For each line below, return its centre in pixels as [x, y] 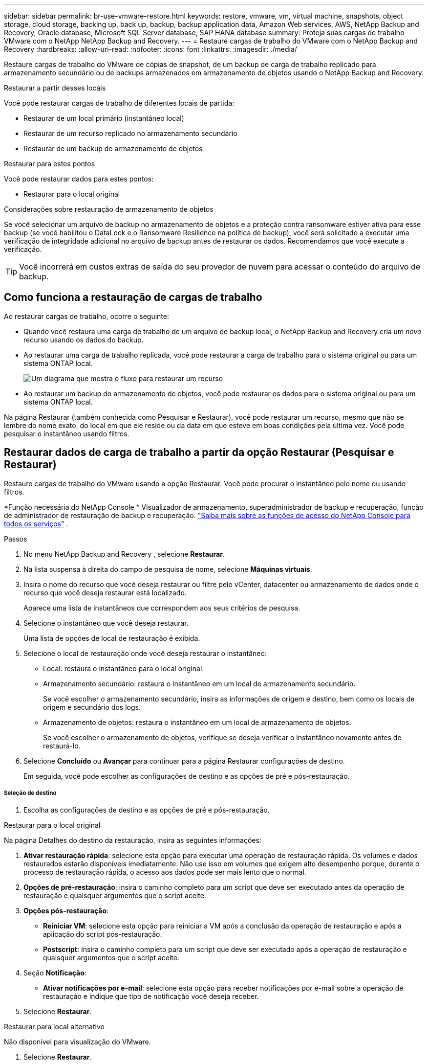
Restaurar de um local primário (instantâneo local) [104, 118]
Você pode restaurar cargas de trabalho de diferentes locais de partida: [119, 103]
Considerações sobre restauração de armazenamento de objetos [109, 209]
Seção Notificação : [55, 973]
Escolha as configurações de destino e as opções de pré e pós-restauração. [147, 810]
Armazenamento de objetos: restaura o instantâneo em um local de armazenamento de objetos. [197, 722]
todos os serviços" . [36, 523]
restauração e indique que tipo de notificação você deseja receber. [151, 996]
